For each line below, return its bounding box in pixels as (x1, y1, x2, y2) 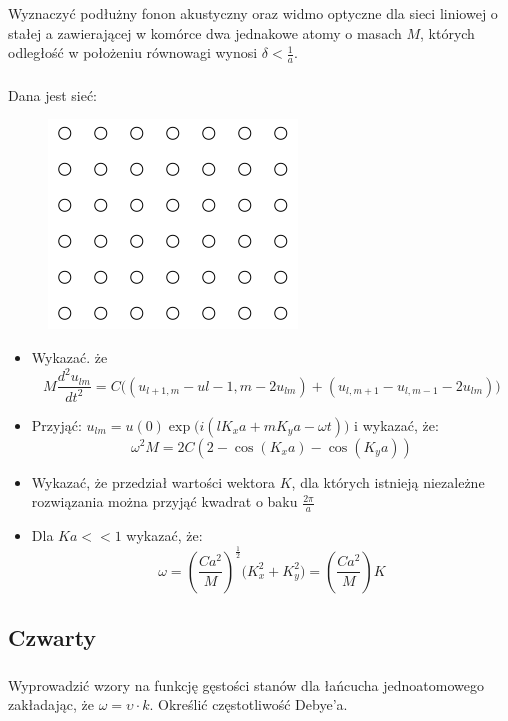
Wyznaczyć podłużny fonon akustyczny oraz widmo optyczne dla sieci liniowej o (8, 2, 498, 23)
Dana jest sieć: (8, 84, 97, 105)
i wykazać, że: (354, 414, 439, 435)
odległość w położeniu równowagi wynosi (8, 42, 258, 63)
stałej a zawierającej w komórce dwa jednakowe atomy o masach (8, 22, 402, 43)
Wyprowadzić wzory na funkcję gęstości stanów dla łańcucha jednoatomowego (8, 674, 484, 695)
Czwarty (8, 622, 97, 653)
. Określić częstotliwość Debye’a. (149, 694, 348, 715)
